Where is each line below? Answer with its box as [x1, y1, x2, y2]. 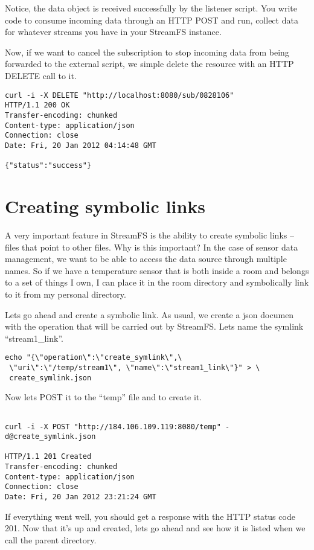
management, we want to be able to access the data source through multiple [5, 252, 287, 265]
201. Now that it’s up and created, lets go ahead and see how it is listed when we [5, 522, 306, 534]
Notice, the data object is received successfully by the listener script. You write [5, 2, 297, 14]
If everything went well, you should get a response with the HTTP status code [5, 510, 295, 522]
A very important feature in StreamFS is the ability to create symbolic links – [5, 228, 294, 241]
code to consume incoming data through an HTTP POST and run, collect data [5, 13, 298, 26]
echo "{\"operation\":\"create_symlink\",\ [5, 353, 182, 362]
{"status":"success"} [5, 161, 92, 170]
